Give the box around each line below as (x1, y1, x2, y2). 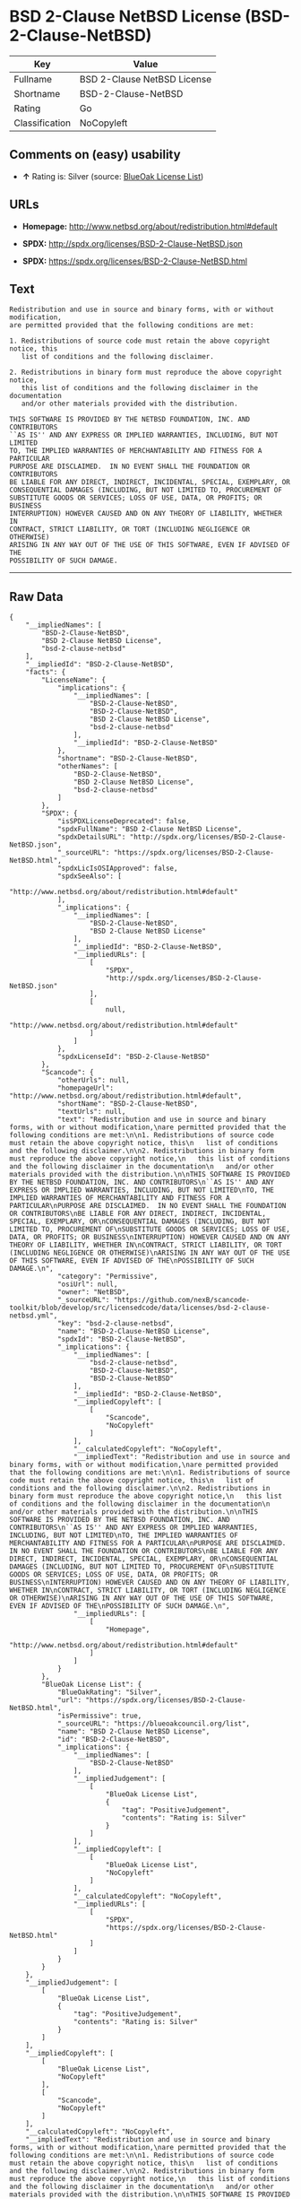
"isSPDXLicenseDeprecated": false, (56, 817, 191, 826)
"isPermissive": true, (56, 1711, 142, 1721)
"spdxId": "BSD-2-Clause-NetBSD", (56, 1334, 186, 1344)
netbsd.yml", (9, 1311, 58, 1320)
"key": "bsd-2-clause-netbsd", (56, 1319, 175, 1328)
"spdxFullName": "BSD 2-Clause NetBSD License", (56, 825, 243, 834)
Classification (13, 117, 72, 129)
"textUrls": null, (56, 1108, 126, 1117)
